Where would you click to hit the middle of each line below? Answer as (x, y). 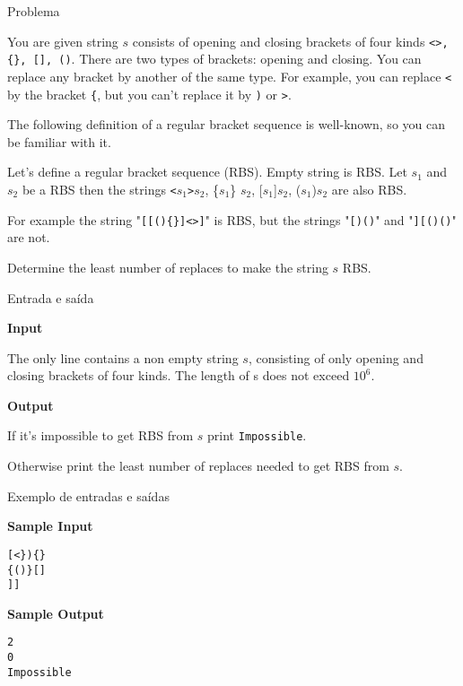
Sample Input (50, 526)
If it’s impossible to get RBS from (100, 435)
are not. (29, 237)
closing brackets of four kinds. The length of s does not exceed (179, 375)
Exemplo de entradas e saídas (88, 495)
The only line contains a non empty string (123, 357)
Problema (34, 11)
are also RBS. (369, 189)
